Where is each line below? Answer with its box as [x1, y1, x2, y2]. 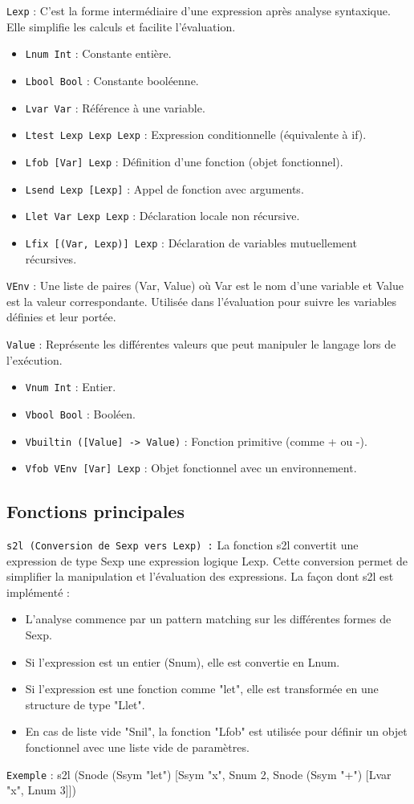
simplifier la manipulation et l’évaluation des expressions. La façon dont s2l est [6, 568, 394, 585]
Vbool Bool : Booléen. [25, 405, 136, 422]
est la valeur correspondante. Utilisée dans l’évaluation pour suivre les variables [6, 292, 397, 309]
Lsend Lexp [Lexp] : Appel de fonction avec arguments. [25, 180, 304, 197]
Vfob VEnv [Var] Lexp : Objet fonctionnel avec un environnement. [25, 459, 357, 476]
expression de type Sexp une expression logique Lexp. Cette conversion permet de [6, 552, 408, 569]
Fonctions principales [6, 499, 185, 524]
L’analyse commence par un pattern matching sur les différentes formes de [25, 610, 392, 627]
